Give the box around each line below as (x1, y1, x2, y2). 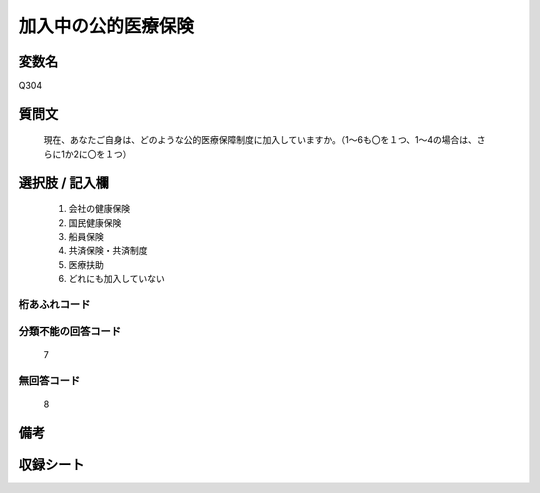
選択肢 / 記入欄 (18, 174, 110, 191)
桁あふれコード (18, 297, 91, 311)
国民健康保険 (68, 216, 122, 229)
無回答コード (18, 373, 81, 387)
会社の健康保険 (68, 203, 130, 215)
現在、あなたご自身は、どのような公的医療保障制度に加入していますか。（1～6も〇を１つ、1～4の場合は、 (43, 134, 477, 146)
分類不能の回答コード (18, 324, 122, 338)
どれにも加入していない (68, 273, 165, 285)
